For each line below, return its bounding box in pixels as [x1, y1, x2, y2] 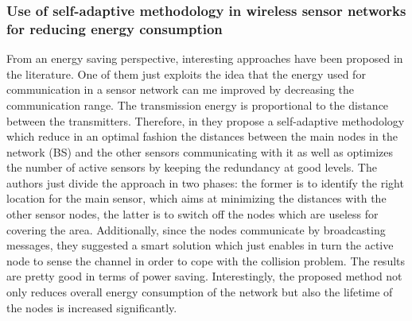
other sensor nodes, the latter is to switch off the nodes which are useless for [6, 206, 379, 222]
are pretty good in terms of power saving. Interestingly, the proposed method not [6, 268, 402, 284]
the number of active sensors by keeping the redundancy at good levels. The [6, 159, 377, 176]
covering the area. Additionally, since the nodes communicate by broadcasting [6, 221, 386, 238]
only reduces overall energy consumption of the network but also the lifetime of [6, 284, 393, 300]
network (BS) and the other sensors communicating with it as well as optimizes [6, 143, 394, 160]
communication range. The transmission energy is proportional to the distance [6, 96, 389, 113]
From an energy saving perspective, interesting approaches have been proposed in [6, 50, 403, 67]
